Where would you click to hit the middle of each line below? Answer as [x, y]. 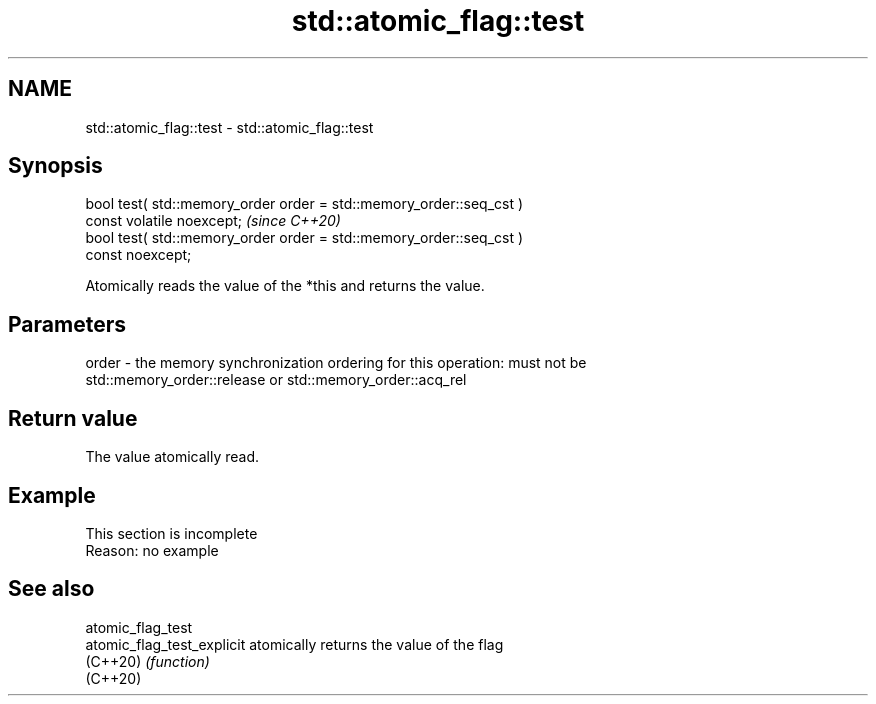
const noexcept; [138, 255]
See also [51, 589]
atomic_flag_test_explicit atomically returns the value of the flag [294, 644]
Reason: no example [152, 550]
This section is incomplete [171, 533]
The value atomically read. [172, 457]
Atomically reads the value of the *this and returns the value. [285, 286]
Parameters [67, 324]
